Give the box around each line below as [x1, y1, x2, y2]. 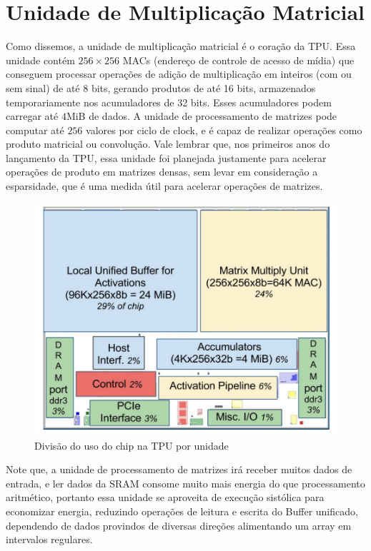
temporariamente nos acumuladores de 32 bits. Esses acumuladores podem [6, 94, 332, 109]
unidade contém [6, 52, 75, 67]
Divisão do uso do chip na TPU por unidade [34, 438, 229, 453]
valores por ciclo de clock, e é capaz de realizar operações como [86, 122, 362, 137]
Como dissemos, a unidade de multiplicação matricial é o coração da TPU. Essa [6, 39, 356, 54]
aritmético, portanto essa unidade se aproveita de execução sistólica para [6, 490, 325, 505]
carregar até [6, 108, 59, 123]
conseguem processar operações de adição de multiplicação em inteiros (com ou [6, 66, 352, 81]
